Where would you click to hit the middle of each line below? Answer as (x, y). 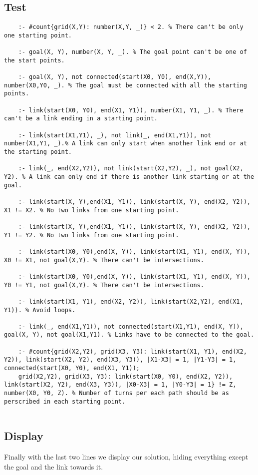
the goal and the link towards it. (54, 466)
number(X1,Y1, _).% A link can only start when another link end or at (126, 144)
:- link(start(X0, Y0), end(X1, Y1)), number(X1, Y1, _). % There (131, 110)
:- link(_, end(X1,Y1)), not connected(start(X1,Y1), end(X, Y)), (131, 326)
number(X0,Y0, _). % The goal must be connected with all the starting (126, 85)
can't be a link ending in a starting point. (81, 119)
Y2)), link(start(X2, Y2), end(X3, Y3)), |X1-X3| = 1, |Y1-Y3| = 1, (120, 360)
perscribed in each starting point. (65, 401)
